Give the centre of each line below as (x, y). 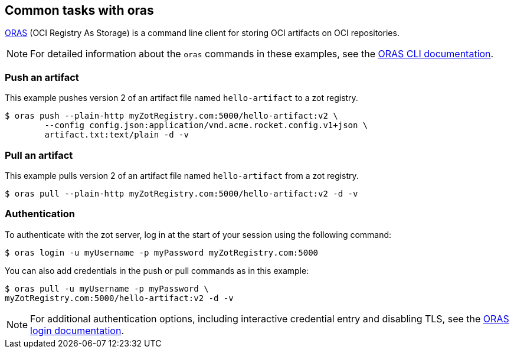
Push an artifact (42, 77)
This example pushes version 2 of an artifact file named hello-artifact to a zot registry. (181, 98)
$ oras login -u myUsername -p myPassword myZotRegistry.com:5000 (162, 252)
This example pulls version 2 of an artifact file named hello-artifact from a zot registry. (182, 175)
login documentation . (77, 330)
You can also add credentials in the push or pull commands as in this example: (157, 270)
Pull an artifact (39, 155)
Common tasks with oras (79, 10)
